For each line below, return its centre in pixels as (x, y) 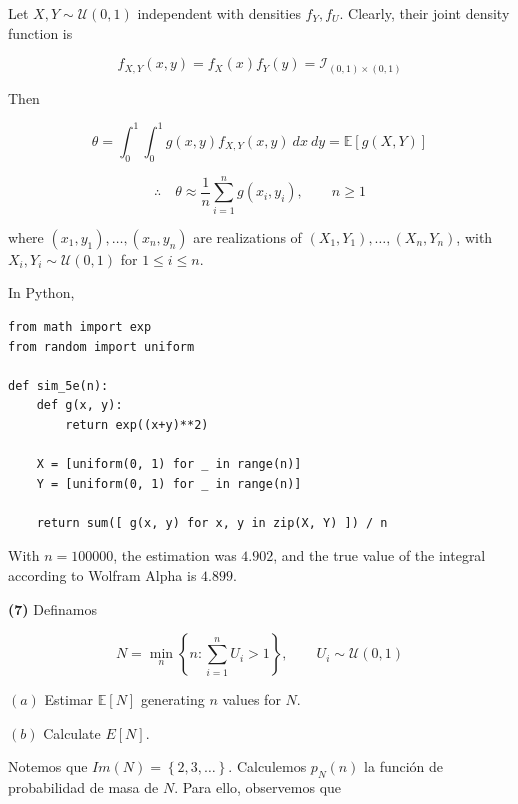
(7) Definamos (52, 608)
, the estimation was (175, 555)
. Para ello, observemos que (258, 787)
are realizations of (247, 236)
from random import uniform (101, 346)
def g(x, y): (79, 405)
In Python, (41, 292)
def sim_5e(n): (58, 385)
